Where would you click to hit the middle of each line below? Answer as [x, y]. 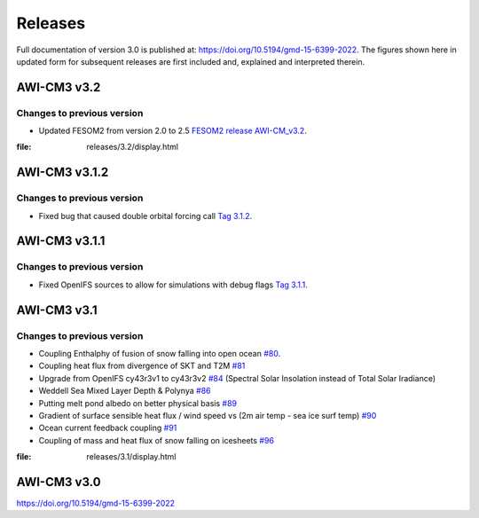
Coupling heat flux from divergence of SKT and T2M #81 [142, 366]
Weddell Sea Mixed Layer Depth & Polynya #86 [125, 391]
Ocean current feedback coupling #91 [108, 428]
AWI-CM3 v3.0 [59, 482]
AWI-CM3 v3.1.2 [63, 173]
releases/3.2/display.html [133, 147]
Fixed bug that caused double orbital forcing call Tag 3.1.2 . [145, 216]
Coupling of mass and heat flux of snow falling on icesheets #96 [157, 440]
